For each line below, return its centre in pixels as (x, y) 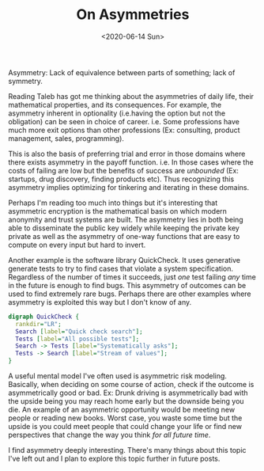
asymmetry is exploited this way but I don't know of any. (100, 302)
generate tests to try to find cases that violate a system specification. (121, 268)
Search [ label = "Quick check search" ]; (79, 331)
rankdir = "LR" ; (38, 324)
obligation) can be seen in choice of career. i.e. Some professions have (124, 121)
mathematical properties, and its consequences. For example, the (115, 104)
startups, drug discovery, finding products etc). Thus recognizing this (121, 179)
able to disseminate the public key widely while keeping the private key (124, 228)
